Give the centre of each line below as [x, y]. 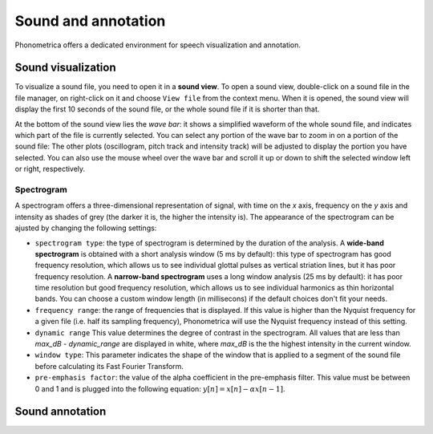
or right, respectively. [50, 169]
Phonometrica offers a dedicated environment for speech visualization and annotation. [158, 45]
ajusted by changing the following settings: [86, 228]
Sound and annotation [90, 21]
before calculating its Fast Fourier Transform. [109, 366]
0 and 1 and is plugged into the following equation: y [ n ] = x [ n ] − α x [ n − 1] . [160, 388]
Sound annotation [61, 412]
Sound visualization [65, 68]
